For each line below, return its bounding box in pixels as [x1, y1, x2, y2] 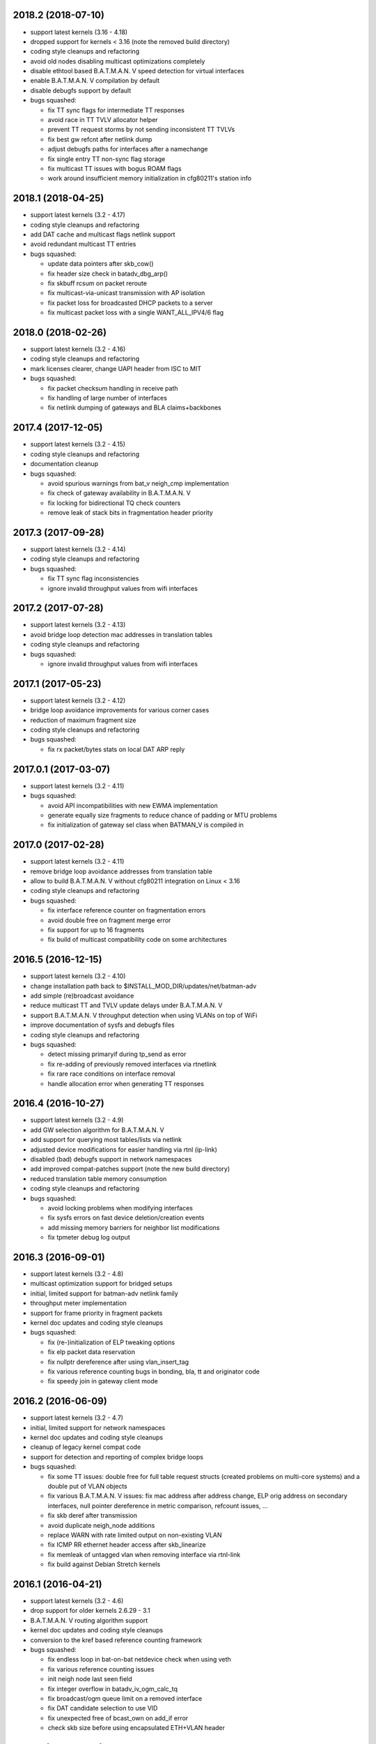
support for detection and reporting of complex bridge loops [30, 1452, 203, 1461]
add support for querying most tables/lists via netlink [30, 1136, 182, 1144]
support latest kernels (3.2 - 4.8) [30, 1270, 124, 1278]
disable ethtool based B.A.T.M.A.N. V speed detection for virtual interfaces [30, 67, 244, 75]
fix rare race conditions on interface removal [47, 1069, 175, 1078]
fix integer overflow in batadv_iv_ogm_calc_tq [47, 1685, 178, 1693]
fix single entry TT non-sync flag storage [47, 154, 166, 163]
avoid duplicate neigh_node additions [47, 1521, 155, 1529]
